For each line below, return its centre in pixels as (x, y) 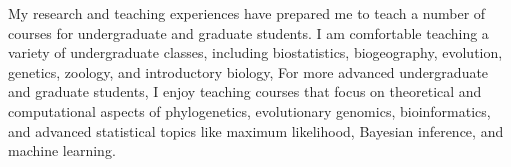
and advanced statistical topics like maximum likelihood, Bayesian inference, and (256, 130)
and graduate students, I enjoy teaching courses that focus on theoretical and (245, 91)
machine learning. (62, 150)
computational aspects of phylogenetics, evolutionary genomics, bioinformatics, (249, 110)
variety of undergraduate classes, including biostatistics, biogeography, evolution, (255, 52)
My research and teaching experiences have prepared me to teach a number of (247, 13)
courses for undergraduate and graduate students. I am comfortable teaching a (248, 32)
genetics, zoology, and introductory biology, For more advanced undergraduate (248, 71)
